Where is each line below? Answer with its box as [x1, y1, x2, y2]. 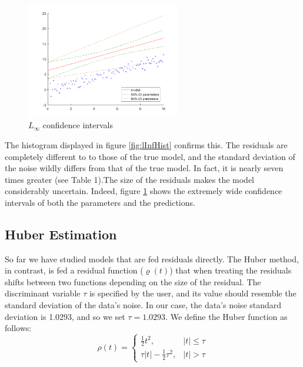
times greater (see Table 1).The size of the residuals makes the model [5, 173, 254, 185]
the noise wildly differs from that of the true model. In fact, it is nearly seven [5, 162, 284, 174]
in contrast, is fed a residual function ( [5, 264, 144, 276]
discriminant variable [5, 287, 81, 299]
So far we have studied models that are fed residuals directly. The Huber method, [5, 252, 299, 265]
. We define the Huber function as [165, 310, 288, 322]
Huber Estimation [5, 225, 117, 243]
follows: [5, 322, 32, 334]
